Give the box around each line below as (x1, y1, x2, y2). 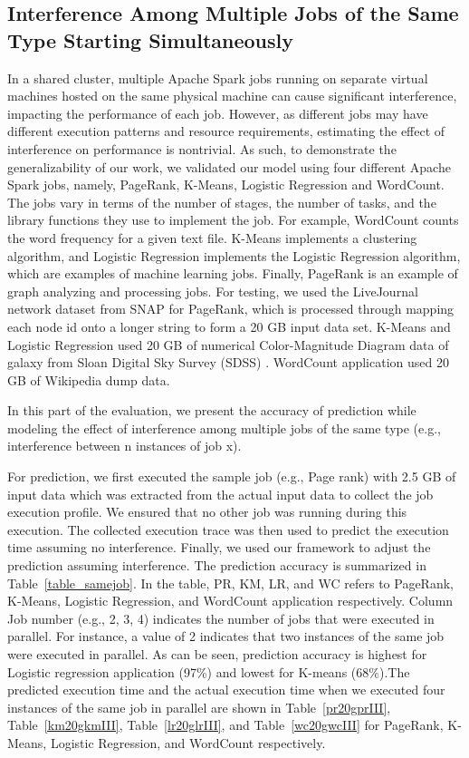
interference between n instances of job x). (7, 436, 242, 455)
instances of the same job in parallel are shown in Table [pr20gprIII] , (7, 697, 391, 716)
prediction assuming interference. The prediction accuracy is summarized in (7, 556, 426, 575)
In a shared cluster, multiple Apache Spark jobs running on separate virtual (7, 68, 428, 87)
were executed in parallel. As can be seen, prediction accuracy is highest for (7, 645, 427, 663)
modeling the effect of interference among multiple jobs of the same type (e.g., (7, 418, 441, 437)
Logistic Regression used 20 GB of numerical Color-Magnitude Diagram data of (7, 335, 449, 354)
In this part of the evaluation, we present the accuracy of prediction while (7, 401, 416, 420)
